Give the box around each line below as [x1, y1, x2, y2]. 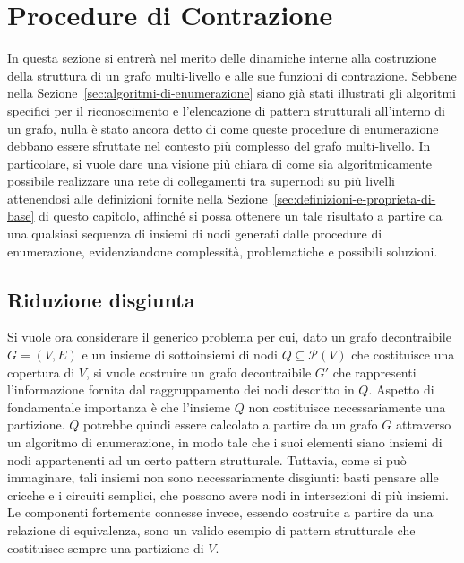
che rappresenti [332, 362, 417, 381]
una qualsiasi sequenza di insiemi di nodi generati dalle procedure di [7, 224, 382, 243]
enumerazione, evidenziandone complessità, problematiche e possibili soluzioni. [7, 241, 438, 260]
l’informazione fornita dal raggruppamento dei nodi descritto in [7, 380, 355, 399]
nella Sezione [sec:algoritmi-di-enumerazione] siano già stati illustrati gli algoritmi [7, 83, 456, 102]
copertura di [7, 362, 75, 381]
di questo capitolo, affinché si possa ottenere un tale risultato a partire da [39, 206, 443, 225]
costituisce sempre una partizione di [7, 538, 204, 557]
